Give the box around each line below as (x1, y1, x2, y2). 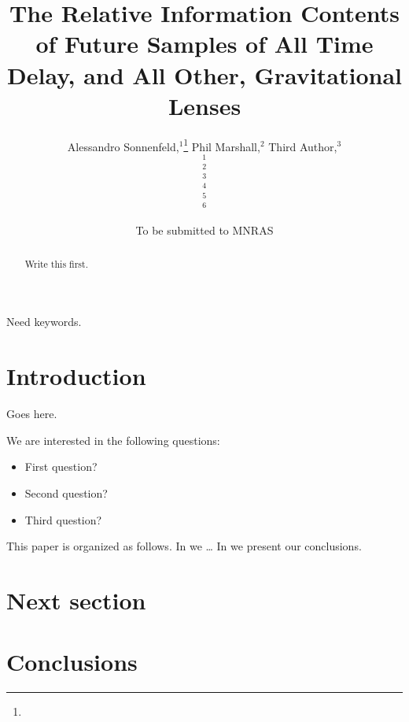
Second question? (24, 484, 108, 501)
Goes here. (6, 405, 57, 422)
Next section (6, 583, 146, 616)
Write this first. (24, 257, 88, 270)
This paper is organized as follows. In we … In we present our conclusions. (6, 538, 362, 554)
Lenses (168, 89, 241, 121)
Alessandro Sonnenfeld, (67, 138, 179, 154)
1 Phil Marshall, (183, 135, 260, 154)
